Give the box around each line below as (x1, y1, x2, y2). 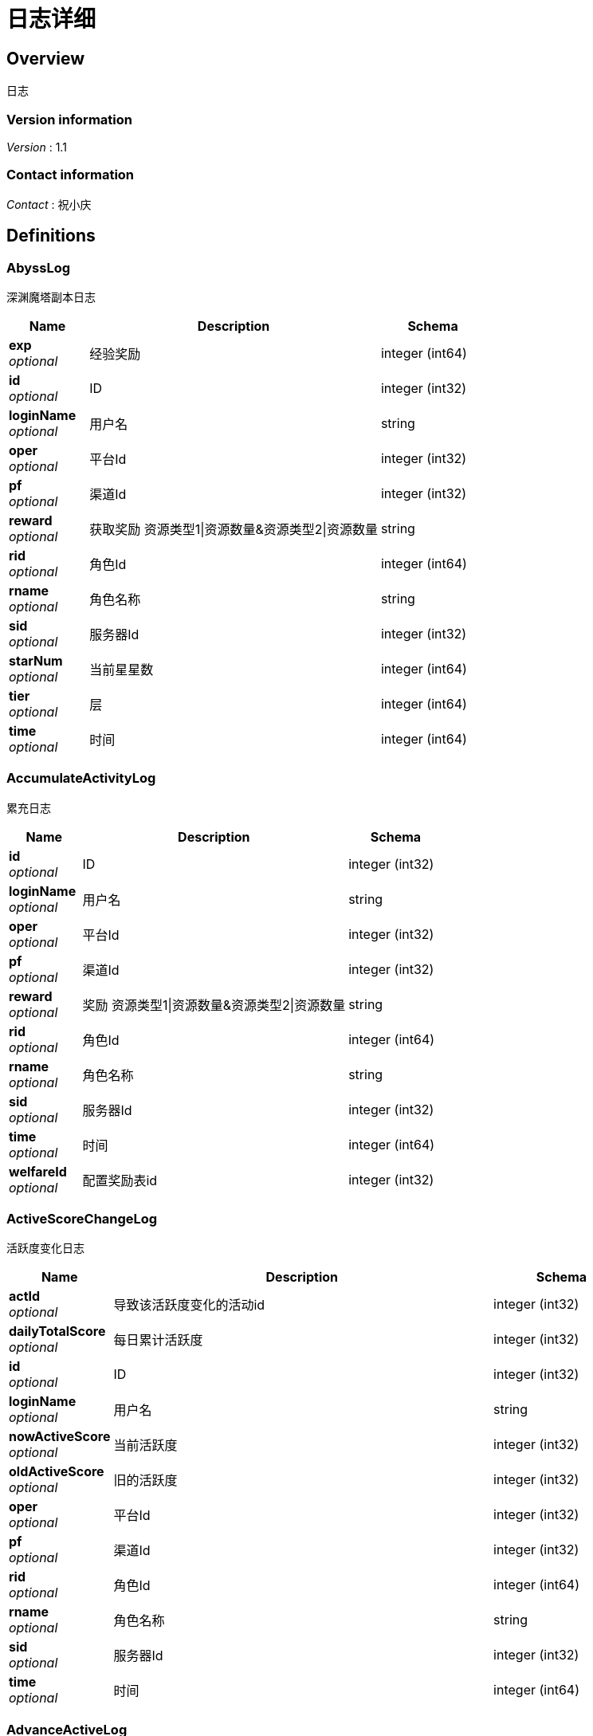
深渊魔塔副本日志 (6, 289, 96, 304)
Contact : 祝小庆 (6, 197, 92, 211)
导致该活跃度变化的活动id (113, 1297, 265, 1314)
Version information (6, 111, 132, 128)
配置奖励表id (82, 1172, 158, 1188)
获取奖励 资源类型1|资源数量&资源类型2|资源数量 (89, 520, 378, 537)
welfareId (9, 1163, 67, 1180)
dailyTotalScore (9, 1323, 106, 1340)
